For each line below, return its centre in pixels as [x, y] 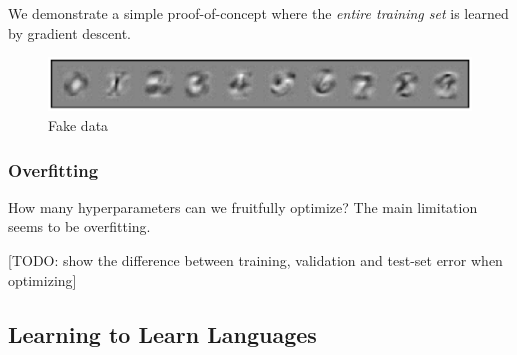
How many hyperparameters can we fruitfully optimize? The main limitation [243, 206]
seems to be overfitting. [79, 226]
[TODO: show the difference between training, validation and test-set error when [255, 260]
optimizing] [42, 279]
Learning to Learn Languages [162, 333]
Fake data [78, 125]
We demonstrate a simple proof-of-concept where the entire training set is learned [258, 13]
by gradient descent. [70, 32]
